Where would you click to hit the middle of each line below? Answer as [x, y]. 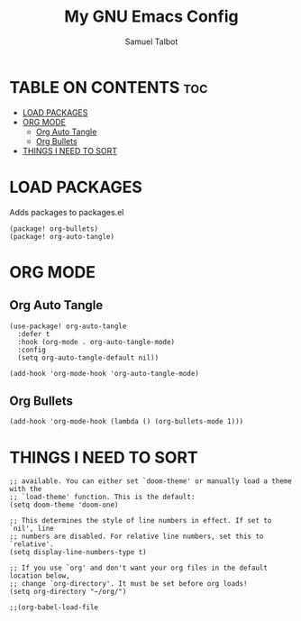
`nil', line [32, 529]
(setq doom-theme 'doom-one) [64, 505]
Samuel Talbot [151, 41]
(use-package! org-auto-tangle [68, 326]
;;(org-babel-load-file [54, 607]
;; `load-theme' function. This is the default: [102, 498]
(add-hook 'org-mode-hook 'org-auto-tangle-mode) [105, 373]
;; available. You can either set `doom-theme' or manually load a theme [151, 481]
